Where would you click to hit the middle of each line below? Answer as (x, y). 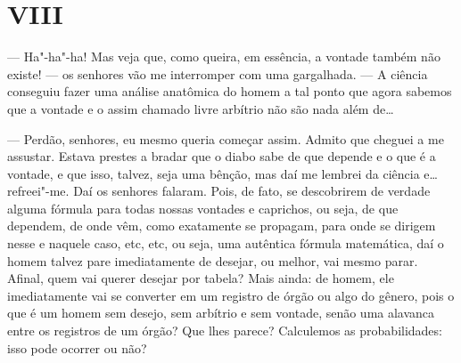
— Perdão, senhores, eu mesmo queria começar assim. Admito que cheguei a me (226, 138)
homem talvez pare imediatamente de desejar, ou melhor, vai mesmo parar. (213, 260)
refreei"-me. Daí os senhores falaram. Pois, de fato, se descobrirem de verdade (219, 191)
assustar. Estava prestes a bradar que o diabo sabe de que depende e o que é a (222, 156)
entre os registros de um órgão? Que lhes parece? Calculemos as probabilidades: (225, 331)
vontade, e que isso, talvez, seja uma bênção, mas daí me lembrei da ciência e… (222, 173)
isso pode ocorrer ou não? (77, 347)
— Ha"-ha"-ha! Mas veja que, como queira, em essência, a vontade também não (224, 56)
